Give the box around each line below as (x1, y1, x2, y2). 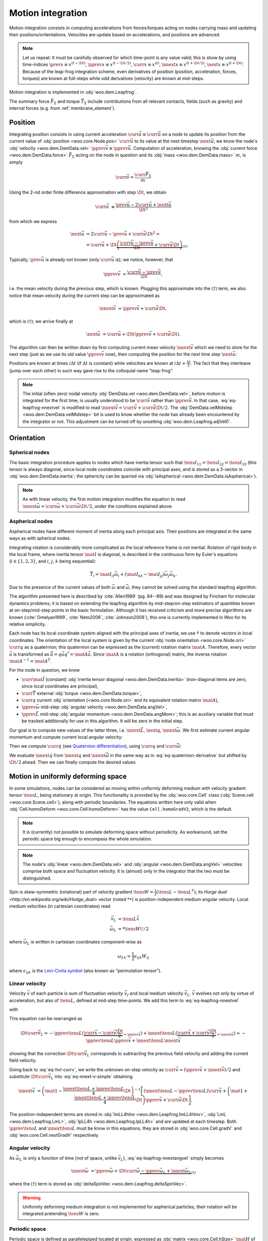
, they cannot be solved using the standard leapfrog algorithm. (129, 584, 257, 590)
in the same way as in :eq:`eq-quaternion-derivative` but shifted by (110, 752, 247, 758)
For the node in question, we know (9, 667, 80, 673)
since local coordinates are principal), (21, 683, 99, 689)
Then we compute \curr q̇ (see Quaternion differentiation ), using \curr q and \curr (9, 743, 177, 749)
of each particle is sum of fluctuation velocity (30, 990, 124, 996)
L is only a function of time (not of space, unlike (19, 1155, 117, 1162)
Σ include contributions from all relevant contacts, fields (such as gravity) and (84, 98, 243, 105)
